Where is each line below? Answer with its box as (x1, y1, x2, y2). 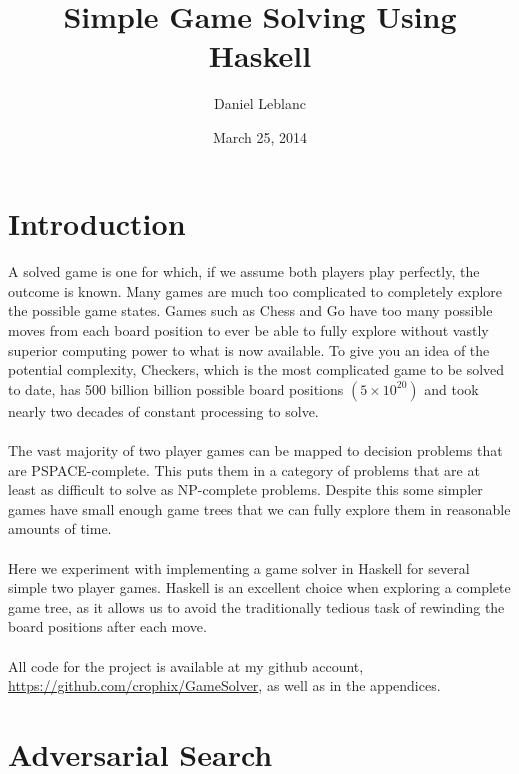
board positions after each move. (8, 616, 207, 637)
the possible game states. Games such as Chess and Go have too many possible (8, 300, 493, 321)
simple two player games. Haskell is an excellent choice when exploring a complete (8, 577, 511, 598)
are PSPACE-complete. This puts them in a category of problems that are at (8, 459, 480, 480)
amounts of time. (8, 518, 112, 539)
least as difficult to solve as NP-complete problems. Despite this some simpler (8, 479, 483, 500)
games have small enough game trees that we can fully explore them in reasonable (8, 498, 511, 519)
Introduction (8, 202, 186, 243)
